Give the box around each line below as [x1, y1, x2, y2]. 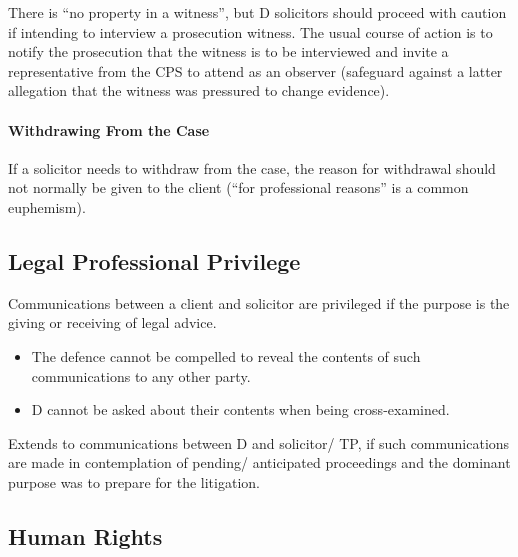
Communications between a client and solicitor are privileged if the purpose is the [8, 292, 510, 313]
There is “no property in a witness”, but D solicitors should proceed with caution [8, 2, 507, 22]
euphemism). [8, 196, 86, 217]
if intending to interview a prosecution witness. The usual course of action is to [8, 21, 493, 42]
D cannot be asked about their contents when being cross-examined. [31, 399, 450, 420]
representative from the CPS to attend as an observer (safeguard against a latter [8, 60, 503, 81]
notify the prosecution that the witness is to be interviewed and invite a [8, 41, 449, 62]
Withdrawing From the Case [8, 119, 210, 140]
